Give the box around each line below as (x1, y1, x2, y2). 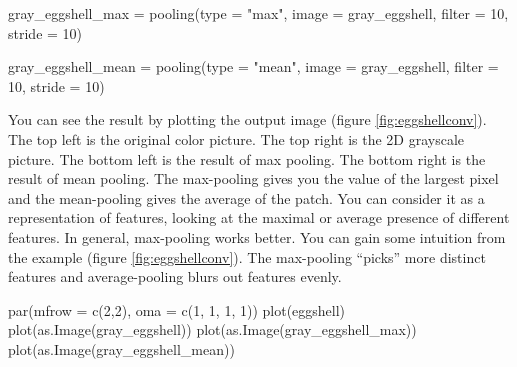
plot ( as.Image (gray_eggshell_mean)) (8, 338, 235, 359)
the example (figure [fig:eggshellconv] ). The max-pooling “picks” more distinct (8, 246, 486, 267)
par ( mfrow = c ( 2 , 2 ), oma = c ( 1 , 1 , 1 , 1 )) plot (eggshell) (8, 299, 346, 320)
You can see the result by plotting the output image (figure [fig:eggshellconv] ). (8, 109, 487, 130)
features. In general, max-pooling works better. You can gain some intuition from (8, 226, 506, 247)
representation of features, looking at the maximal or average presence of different (8, 207, 510, 228)
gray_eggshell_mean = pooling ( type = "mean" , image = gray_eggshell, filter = (8, 56, 499, 77)
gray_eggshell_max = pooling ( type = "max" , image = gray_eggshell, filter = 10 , (8, 3, 509, 23)
